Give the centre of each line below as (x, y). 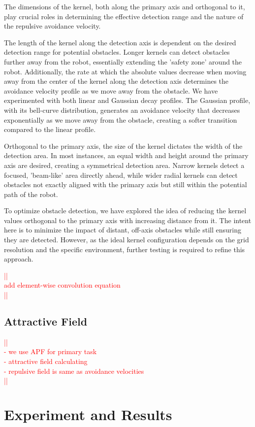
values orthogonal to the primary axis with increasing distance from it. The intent (128, 220)
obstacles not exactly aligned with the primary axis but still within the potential (126, 184)
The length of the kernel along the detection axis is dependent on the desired (120, 42)
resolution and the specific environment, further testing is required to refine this (125, 249)
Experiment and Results (88, 414)
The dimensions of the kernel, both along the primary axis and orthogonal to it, (125, 6)
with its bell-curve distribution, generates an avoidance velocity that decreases (122, 110)
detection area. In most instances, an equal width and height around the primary (126, 155)
